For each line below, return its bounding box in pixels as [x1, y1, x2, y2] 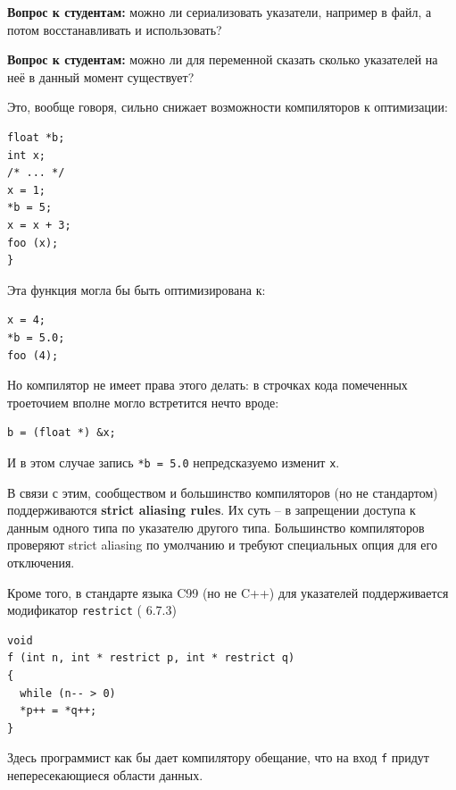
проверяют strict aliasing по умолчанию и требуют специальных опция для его [7, 535, 437, 554]
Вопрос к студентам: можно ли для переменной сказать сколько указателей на [7, 50, 438, 69]
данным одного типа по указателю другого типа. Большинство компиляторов [7, 517, 425, 536]
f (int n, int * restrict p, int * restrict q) [7, 651, 295, 665]
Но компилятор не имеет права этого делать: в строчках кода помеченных [7, 375, 408, 394]
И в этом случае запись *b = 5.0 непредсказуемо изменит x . [7, 452, 340, 471]
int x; [7, 148, 46, 162]
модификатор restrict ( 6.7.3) [7, 601, 177, 619]
